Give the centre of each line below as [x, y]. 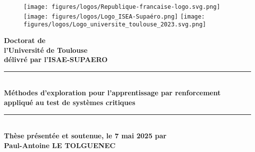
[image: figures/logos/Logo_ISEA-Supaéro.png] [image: [114, 16]
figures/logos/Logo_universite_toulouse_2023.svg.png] [115, 25]
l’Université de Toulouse [46, 50]
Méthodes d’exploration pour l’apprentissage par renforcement [112, 93]
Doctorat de [25, 40]
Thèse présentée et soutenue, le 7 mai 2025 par [85, 136]
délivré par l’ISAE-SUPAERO [56, 59]
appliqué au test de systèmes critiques [70, 102]
